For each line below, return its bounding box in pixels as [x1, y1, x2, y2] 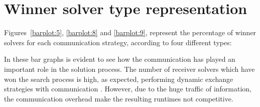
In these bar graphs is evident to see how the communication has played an [4, 54, 235, 64]
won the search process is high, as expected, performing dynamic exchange [4, 73, 233, 84]
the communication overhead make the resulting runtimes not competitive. [4, 93, 233, 103]
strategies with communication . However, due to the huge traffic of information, [4, 83, 252, 94]
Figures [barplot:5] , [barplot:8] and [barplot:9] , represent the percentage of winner [4, 27, 256, 38]
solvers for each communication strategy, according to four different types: [4, 37, 232, 47]
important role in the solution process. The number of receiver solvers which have [4, 63, 255, 74]
